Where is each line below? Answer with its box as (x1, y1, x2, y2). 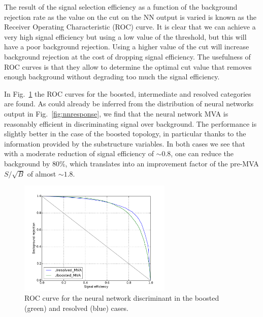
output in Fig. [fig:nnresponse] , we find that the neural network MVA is (4, 108, 228, 119)
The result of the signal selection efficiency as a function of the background (4, 2, 238, 12)
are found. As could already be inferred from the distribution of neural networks (4, 98, 254, 109)
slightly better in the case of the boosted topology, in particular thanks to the (4, 128, 246, 139)
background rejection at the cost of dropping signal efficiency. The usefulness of (4, 51, 251, 62)
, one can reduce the (171, 148, 234, 159)
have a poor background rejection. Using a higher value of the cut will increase (4, 41, 249, 52)
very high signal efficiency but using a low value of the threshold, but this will (4, 31, 247, 42)
